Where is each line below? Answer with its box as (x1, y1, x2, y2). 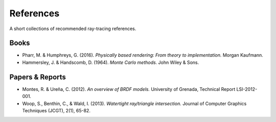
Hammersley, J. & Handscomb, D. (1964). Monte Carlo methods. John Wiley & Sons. (22, 59, 199, 65)
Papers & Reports (9, 72, 66, 81)
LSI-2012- (236, 86, 258, 92)
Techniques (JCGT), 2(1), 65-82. (22, 107, 90, 113)
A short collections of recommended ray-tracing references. (9, 26, 136, 32)
